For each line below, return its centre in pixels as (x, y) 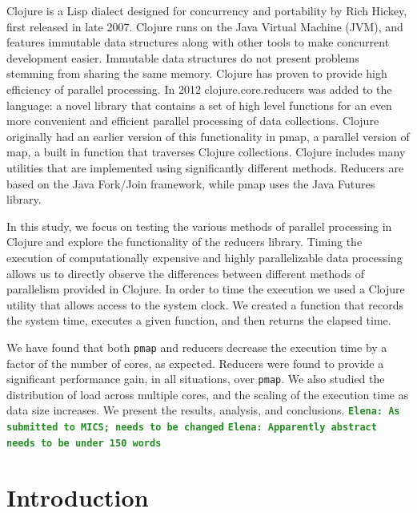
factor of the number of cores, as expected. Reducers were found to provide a (195, 363)
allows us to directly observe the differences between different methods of (185, 273)
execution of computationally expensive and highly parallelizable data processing (204, 257)
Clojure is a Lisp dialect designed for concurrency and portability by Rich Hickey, (207, 10)
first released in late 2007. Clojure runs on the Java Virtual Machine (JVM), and (205, 26)
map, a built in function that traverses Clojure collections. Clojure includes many (206, 152)
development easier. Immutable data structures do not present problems (183, 57)
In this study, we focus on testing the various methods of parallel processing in (199, 226)
